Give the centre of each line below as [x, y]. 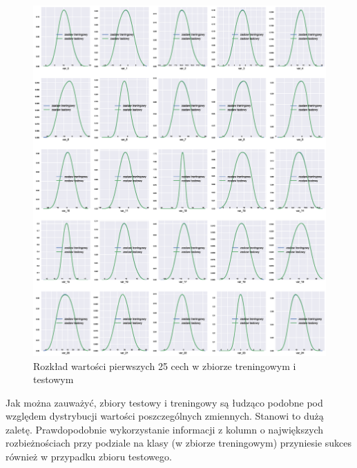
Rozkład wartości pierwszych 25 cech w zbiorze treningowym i [165, 365]
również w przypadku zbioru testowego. [89, 457]
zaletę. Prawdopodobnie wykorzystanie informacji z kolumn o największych [165, 429]
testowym [54, 379]
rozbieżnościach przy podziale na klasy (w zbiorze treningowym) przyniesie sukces [179, 443]
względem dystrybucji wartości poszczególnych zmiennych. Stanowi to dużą [165, 416]
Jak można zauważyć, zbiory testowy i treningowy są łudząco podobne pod [164, 402]
